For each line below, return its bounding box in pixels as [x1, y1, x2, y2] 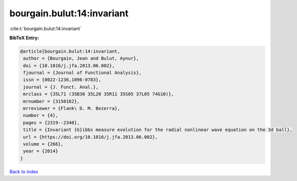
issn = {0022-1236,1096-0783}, [23, 77, 102, 83]
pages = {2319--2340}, [23, 120, 80, 125]
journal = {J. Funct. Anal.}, [23, 84, 99, 90]
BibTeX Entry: [9, 35, 39, 41]
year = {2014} [23, 148, 58, 154]
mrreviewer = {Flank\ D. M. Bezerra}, [23, 106, 120, 112]
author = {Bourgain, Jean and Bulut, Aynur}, [23, 56, 139, 61]
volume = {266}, [23, 141, 64, 147]
